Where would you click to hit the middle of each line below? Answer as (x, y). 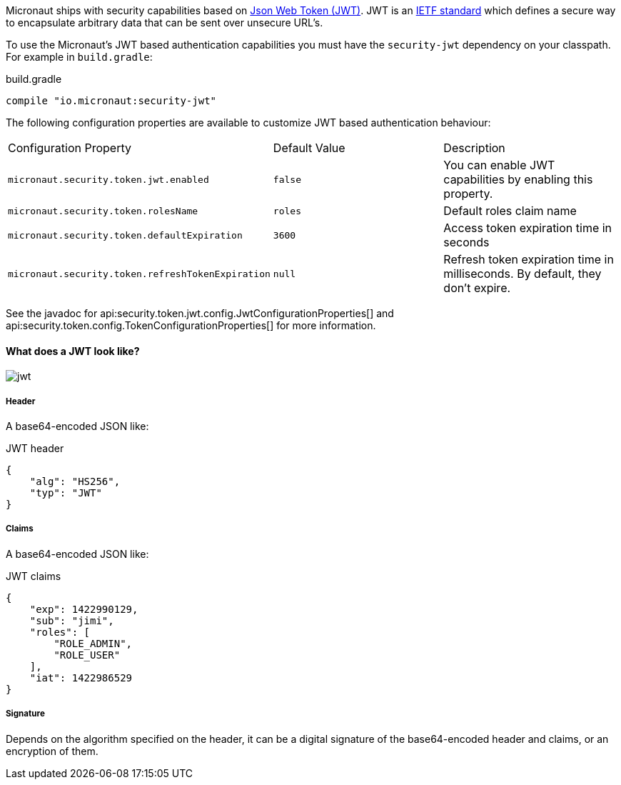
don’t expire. (477, 288)
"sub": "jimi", (72, 620)
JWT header (35, 448)
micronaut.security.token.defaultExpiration (125, 235)
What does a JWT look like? (73, 351)
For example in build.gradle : (79, 57)
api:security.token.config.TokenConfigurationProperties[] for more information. (191, 325)
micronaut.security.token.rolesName (103, 211)
